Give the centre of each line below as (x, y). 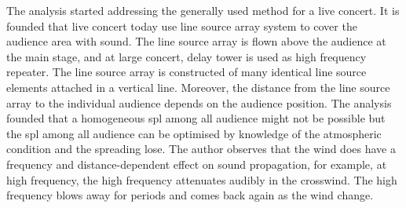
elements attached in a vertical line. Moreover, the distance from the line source (198, 87)
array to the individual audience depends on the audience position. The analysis (199, 102)
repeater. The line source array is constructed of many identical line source (187, 72)
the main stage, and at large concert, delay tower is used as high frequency (187, 56)
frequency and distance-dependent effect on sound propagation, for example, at (197, 164)
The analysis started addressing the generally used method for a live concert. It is (203, 10)
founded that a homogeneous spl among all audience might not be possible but (196, 118)
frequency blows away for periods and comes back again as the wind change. (190, 195)
